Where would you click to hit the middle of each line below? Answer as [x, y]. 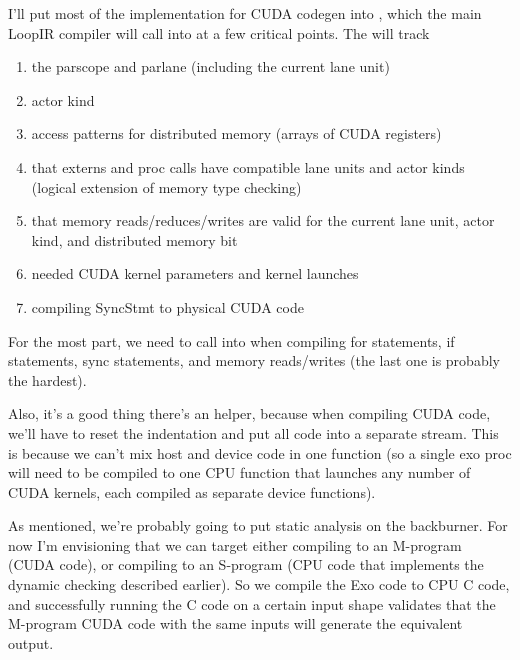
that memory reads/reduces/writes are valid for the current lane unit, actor [263, 220]
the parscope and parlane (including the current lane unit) [210, 66]
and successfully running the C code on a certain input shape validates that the [252, 603]
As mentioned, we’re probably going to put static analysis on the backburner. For [258, 525]
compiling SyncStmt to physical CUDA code [167, 306]
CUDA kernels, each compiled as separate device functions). [192, 491]
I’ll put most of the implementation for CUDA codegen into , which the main [245, 13]
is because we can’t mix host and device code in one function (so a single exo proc [260, 452]
